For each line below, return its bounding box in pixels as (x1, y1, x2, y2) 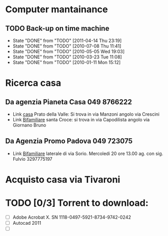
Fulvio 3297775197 (12, 156, 53, 162)
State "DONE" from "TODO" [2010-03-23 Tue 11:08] (12, 54, 122, 60)
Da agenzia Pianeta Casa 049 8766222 (5, 97, 132, 106)
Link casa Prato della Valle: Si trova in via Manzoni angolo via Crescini (12, 111, 160, 117)
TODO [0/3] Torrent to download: (5, 197, 149, 209)
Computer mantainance (5, 4, 108, 15)
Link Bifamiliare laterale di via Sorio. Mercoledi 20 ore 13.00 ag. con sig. (12, 150, 163, 157)
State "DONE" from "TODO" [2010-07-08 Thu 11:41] (12, 43, 122, 49)
